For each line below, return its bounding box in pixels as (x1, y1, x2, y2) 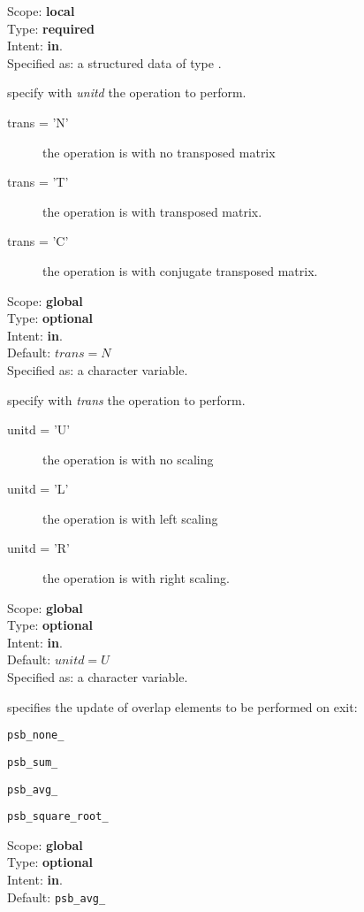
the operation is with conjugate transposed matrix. (42, 261, 318, 280)
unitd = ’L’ (7, 479, 69, 498)
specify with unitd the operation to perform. (7, 83, 246, 102)
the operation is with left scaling (42, 509, 218, 527)
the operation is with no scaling (42, 449, 214, 468)
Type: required (7, 19, 95, 37)
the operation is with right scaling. (42, 569, 230, 587)
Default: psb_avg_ (7, 887, 106, 906)
